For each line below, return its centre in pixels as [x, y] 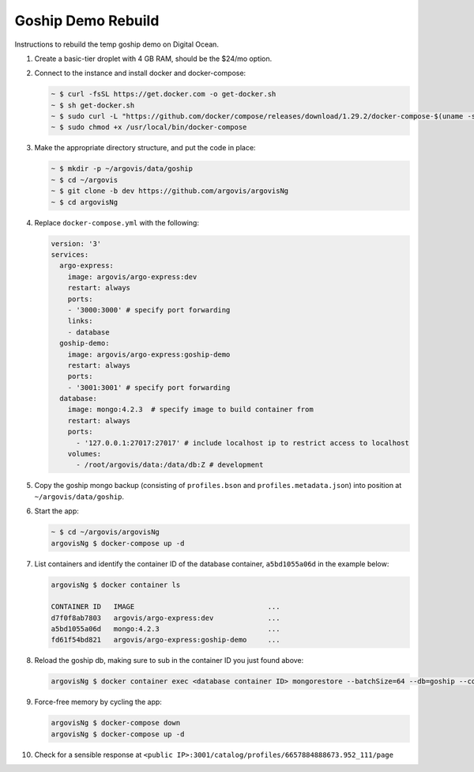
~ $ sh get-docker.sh [93, 105]
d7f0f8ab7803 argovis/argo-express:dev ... [166, 618]
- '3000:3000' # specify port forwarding [149, 310]
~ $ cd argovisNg [85, 202]
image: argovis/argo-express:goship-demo [149, 354]
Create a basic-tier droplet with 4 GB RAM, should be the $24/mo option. [153, 59]
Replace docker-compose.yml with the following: [117, 222]
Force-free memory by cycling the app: [98, 702]
